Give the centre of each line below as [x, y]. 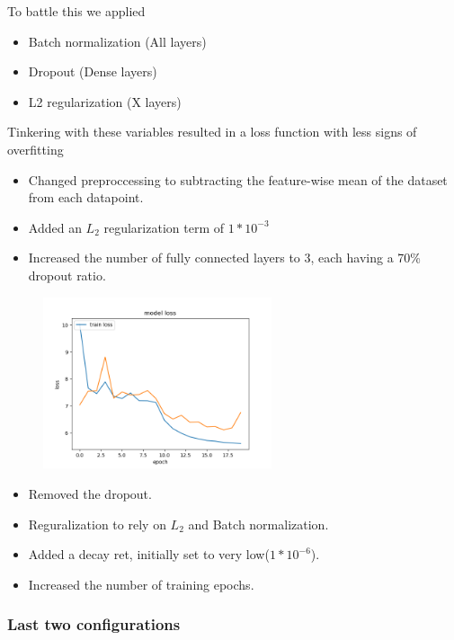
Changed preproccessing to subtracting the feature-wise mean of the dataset [238, 179]
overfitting [36, 149]
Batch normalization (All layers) [117, 41]
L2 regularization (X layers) [105, 101]
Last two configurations [94, 624]
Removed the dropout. [90, 493]
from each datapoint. [86, 197]
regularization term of [164, 227]
